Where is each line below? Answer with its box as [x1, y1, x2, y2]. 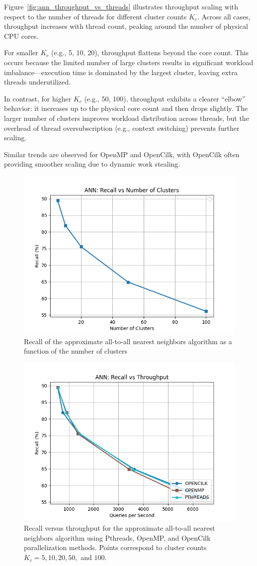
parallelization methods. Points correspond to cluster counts [24, 542, 207, 553]
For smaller [4, 47, 38, 58]
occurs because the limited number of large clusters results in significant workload [4, 57, 254, 67]
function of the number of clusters [24, 346, 127, 356]
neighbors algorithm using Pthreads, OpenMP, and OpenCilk [24, 532, 211, 543]
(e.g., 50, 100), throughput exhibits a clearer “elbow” [84, 93, 246, 103]
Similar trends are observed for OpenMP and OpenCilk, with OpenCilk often [4, 149, 240, 159]
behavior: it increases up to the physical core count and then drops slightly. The [4, 103, 248, 113]
